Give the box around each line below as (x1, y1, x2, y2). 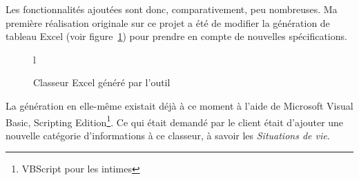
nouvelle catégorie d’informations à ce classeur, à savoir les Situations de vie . (6, 128, 330, 142)
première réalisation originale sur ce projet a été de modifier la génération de (6, 15, 330, 30)
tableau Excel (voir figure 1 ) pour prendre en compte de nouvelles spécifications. (6, 29, 347, 43)
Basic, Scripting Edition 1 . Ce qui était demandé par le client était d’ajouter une (6, 112, 344, 129)
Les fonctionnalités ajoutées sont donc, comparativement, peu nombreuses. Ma (6, 2, 338, 16)
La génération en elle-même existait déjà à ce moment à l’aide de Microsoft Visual (6, 98, 353, 112)
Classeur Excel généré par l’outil (33, 75, 171, 90)
